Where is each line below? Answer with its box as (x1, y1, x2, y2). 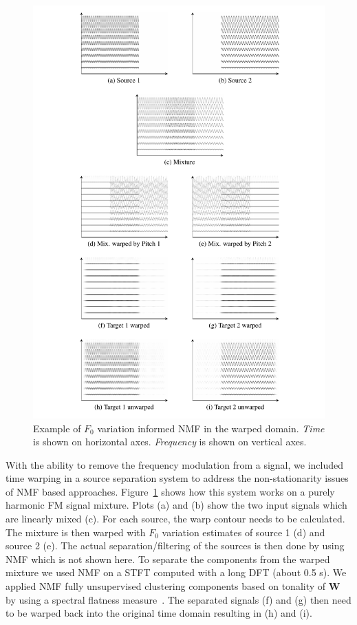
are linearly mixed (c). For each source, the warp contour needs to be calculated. (6, 511, 345, 526)
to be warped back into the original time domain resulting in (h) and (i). (6, 606, 312, 620)
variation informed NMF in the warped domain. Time (97, 421, 325, 435)
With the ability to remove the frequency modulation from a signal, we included (6, 457, 343, 472)
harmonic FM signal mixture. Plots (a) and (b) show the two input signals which (6, 498, 347, 512)
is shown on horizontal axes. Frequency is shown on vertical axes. (33, 434, 307, 449)
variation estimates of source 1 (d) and (162, 525, 325, 539)
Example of (33, 421, 81, 435)
